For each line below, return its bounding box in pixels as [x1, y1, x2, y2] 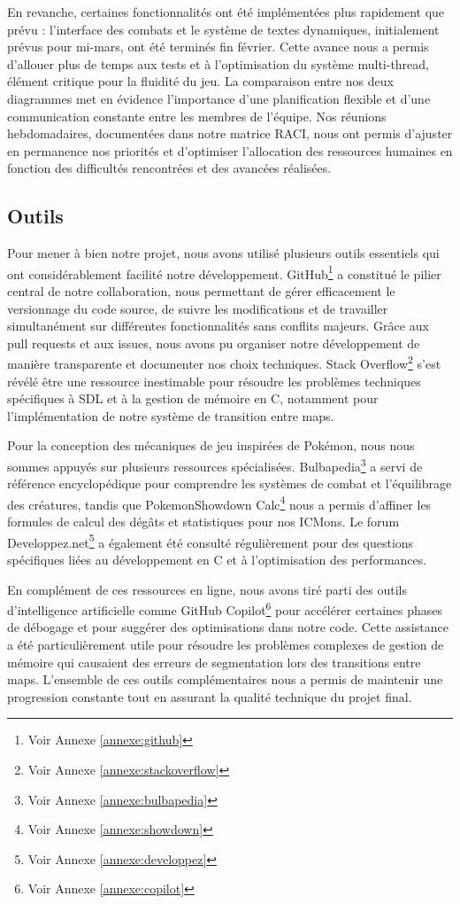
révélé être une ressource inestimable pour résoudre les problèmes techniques [7, 371, 421, 390]
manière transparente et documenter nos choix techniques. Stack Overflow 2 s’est [7, 352, 441, 373]
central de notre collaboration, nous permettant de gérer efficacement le [7, 281, 395, 300]
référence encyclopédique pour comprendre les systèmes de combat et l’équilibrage [7, 474, 452, 493]
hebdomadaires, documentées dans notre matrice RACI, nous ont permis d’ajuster [7, 124, 453, 143]
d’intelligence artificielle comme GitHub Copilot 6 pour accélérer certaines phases [7, 598, 443, 619]
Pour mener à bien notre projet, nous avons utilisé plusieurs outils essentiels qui [7, 244, 440, 262]
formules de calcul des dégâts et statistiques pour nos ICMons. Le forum [7, 512, 400, 531]
